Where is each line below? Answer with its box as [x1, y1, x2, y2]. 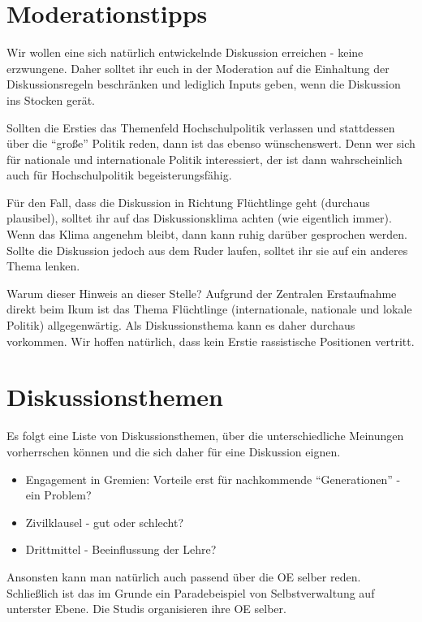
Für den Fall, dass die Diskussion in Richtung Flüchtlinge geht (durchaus [6, 193, 370, 210]
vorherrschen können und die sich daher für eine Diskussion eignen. [6, 443, 341, 460]
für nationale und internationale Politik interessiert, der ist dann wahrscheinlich [6, 150, 403, 167]
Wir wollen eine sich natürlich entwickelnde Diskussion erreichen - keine [6, 44, 364, 61]
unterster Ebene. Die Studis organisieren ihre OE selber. [6, 600, 286, 617]
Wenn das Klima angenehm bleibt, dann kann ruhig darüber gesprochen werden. [6, 226, 407, 243]
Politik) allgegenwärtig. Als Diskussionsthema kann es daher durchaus [6, 317, 355, 334]
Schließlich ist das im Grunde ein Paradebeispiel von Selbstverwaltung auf [6, 584, 375, 601]
